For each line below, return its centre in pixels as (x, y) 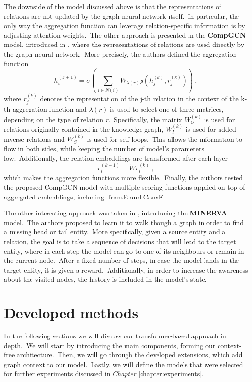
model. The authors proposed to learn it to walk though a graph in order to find (124, 222)
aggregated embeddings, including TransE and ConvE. (85, 196)
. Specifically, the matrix (145, 119)
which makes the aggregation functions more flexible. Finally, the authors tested (123, 177)
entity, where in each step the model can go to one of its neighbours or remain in (124, 251)
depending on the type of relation (54, 119)
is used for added (211, 129)
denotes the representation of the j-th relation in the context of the (139, 98)
